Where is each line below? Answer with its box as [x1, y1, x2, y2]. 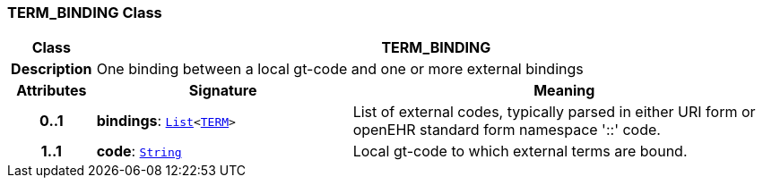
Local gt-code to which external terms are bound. [352, 142, 688, 161]
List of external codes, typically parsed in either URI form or [352, 103, 756, 122]
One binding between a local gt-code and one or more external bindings [96, 60, 584, 79]
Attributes [16, 81, 87, 100]
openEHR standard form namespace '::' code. [352, 121, 661, 139]
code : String [96, 142, 182, 161]
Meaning [533, 81, 595, 100]
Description [11, 60, 92, 79]
